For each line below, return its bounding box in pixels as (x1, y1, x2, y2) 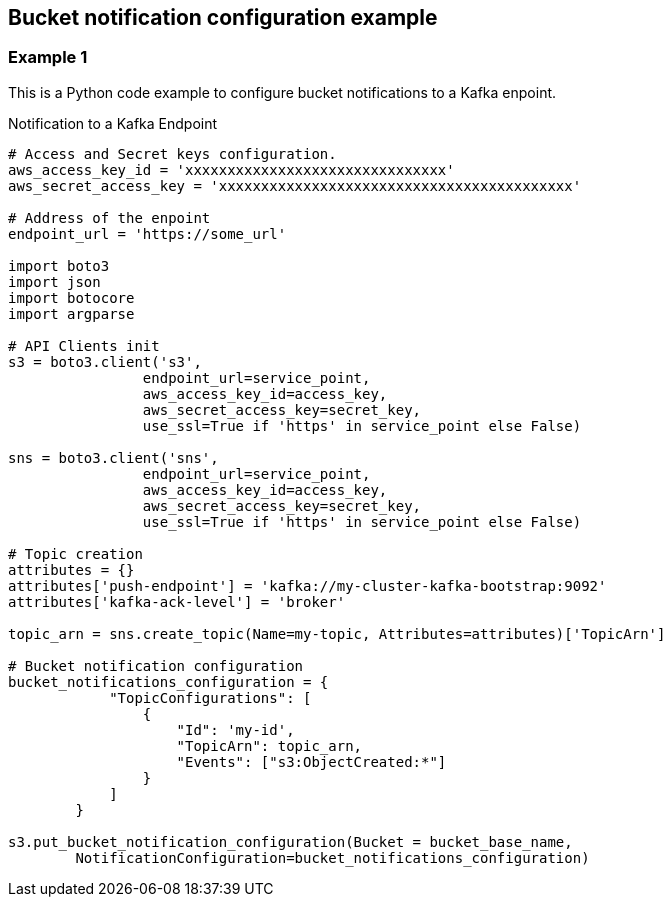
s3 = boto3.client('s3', (8, 353, 202, 370)
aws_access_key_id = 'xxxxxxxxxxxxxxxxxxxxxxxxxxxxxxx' (8, 161, 455, 178)
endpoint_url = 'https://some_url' (8, 225, 287, 242)
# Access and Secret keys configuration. (8, 145, 337, 162)
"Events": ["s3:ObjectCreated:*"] (176, 753, 447, 770)
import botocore (8, 289, 135, 306)
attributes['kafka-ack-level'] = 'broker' (8, 593, 346, 610)
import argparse (8, 305, 135, 322)
